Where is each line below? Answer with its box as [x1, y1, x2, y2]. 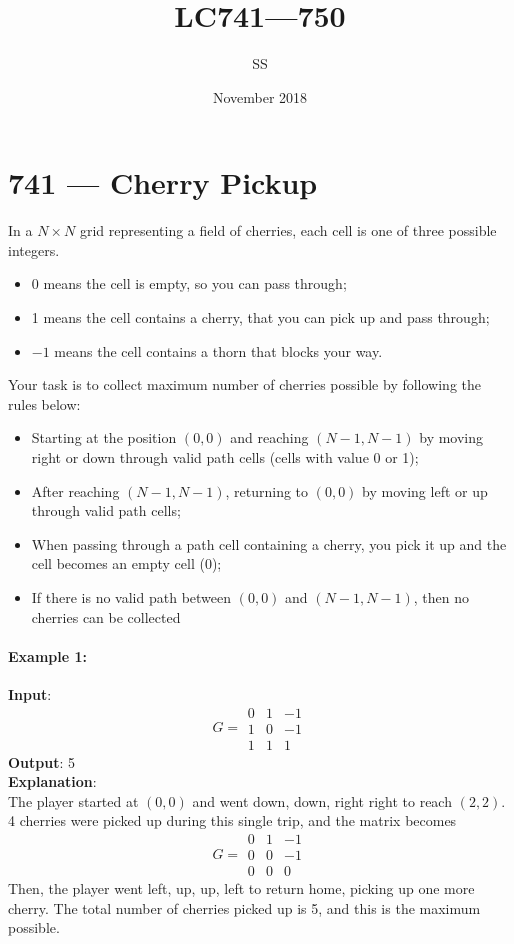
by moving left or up [362, 480, 488, 501]
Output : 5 [8, 751, 76, 772]
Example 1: [8, 645, 87, 666]
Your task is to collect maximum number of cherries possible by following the [8, 374, 482, 395]
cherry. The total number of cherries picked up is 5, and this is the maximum [8, 897, 481, 918]
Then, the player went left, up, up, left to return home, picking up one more [8, 878, 475, 899]
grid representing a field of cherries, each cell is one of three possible [79, 220, 497, 241]
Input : [8, 683, 52, 704]
